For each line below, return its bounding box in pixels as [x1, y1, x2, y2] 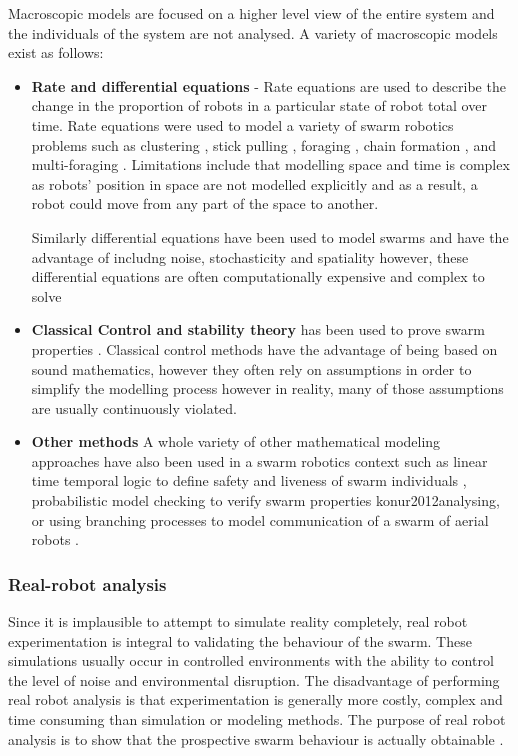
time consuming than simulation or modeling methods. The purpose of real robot [8, 709, 506, 730]
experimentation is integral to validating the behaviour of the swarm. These [8, 630, 472, 651]
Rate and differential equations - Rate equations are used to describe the [31, 75, 506, 96]
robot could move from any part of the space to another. [31, 193, 379, 214]
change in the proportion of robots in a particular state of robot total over [31, 95, 487, 116]
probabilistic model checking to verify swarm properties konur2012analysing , [31, 490, 500, 511]
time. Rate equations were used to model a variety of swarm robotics [31, 114, 454, 135]
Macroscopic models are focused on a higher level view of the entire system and [8, 3, 495, 23]
